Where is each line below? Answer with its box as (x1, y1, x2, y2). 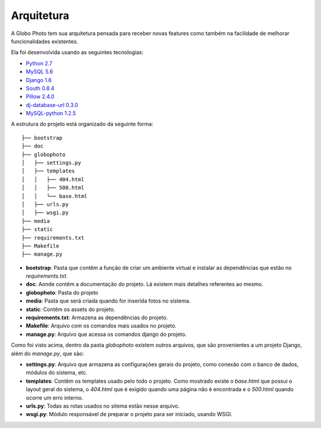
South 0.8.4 (26, 84, 55, 92)
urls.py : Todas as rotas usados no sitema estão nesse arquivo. (26, 402, 180, 410)
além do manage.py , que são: (11, 350, 84, 357)
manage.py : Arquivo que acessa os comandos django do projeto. (26, 331, 187, 338)
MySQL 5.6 (26, 68, 53, 75)
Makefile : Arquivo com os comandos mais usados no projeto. (26, 322, 177, 329)
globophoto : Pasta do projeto (26, 289, 99, 296)
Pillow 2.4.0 (26, 93, 55, 100)
